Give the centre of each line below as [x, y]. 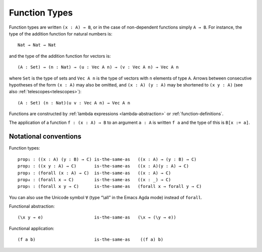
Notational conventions [45, 137]
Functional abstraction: [32, 206]
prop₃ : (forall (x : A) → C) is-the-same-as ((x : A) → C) [94, 173]
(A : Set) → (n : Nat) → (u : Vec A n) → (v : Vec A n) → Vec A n [98, 67]
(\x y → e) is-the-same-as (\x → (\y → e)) [97, 218]
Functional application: [32, 228]
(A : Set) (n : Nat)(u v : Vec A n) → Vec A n [74, 103]
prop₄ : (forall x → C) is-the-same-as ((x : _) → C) [94, 179]
